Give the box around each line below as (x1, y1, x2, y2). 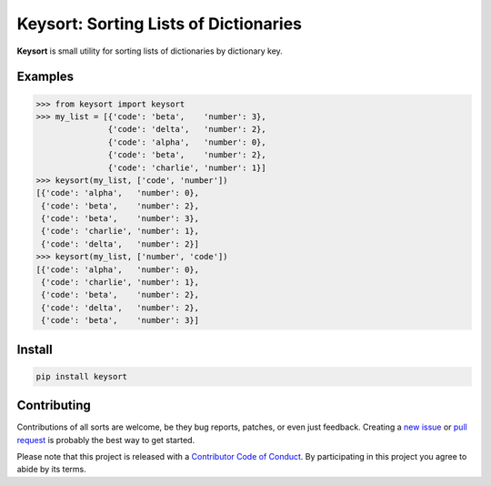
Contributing (16, 398, 91, 413)
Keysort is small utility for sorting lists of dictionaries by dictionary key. (16, 46, 284, 56)
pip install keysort (35, 371, 127, 381)
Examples (16, 69, 75, 85)
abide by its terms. (16, 464, 86, 475)
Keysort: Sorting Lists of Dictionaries (16, 14, 303, 34)
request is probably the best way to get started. (16, 434, 195, 445)
